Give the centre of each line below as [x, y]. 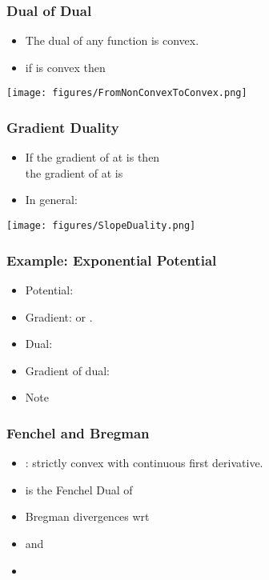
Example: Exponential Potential [112, 260]
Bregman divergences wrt [87, 516]
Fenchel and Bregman [78, 432]
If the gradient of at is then [92, 157]
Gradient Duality [63, 127]
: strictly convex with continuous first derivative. [144, 463]
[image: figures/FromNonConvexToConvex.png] [127, 93]
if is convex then [65, 67]
